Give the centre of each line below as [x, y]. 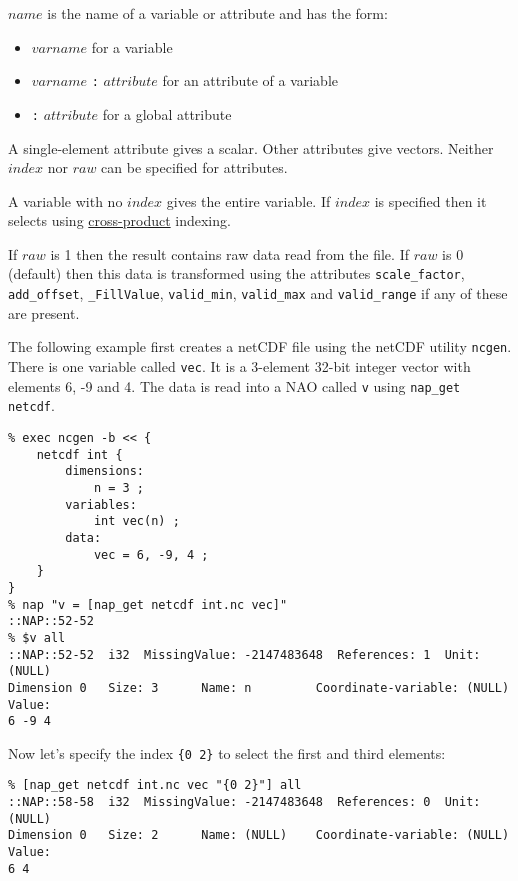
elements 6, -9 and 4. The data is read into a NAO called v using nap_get [234, 385]
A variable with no [65, 200]
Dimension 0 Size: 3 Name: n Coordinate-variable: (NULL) [259, 687]
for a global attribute [167, 113]
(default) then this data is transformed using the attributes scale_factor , [236, 273]
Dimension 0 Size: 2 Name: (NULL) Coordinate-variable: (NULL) [259, 835]
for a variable [132, 46]
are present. [44, 312]
